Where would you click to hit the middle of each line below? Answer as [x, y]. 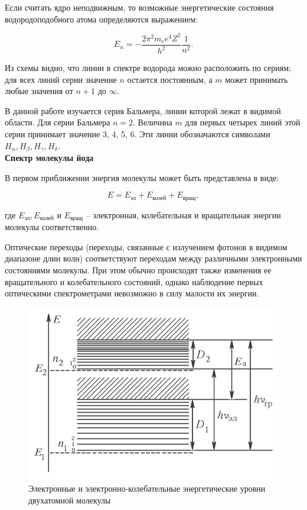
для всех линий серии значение [61, 79]
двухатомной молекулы [70, 500]
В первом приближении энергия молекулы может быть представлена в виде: [142, 177]
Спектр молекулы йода [49, 158]
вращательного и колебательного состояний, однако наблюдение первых [134, 281]
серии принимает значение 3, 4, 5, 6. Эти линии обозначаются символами [138, 134]
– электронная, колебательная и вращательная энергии [183, 214]
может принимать [257, 79]
